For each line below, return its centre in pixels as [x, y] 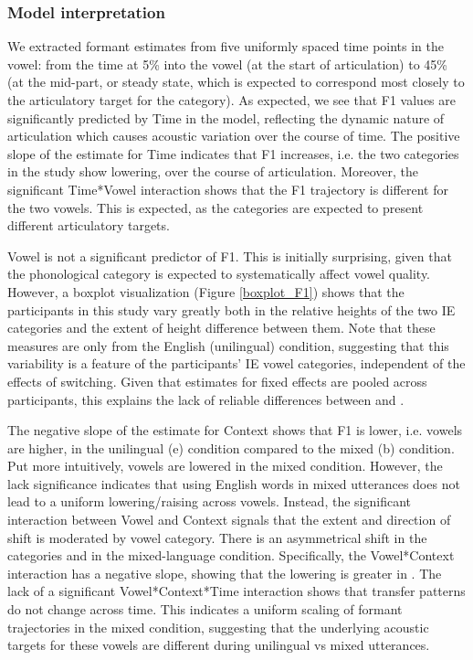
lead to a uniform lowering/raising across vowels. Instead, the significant [209, 501]
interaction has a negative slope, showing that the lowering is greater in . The [225, 573]
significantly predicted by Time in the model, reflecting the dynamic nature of [226, 117]
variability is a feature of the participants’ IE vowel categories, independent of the [236, 363]
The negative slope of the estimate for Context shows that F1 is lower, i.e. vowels [235, 430]
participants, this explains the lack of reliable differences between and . [206, 399]
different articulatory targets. [89, 225]
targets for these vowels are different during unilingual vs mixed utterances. [219, 645]
